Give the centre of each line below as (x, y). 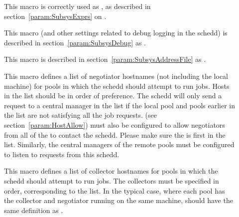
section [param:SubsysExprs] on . (55, 16)
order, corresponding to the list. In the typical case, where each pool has (115, 190)
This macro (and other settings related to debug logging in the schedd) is (116, 33)
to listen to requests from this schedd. (62, 154)
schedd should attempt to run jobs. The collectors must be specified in (112, 180)
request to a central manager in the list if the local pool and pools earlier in (119, 105)
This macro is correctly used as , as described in (77, 6)
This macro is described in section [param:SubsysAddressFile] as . (105, 59)
